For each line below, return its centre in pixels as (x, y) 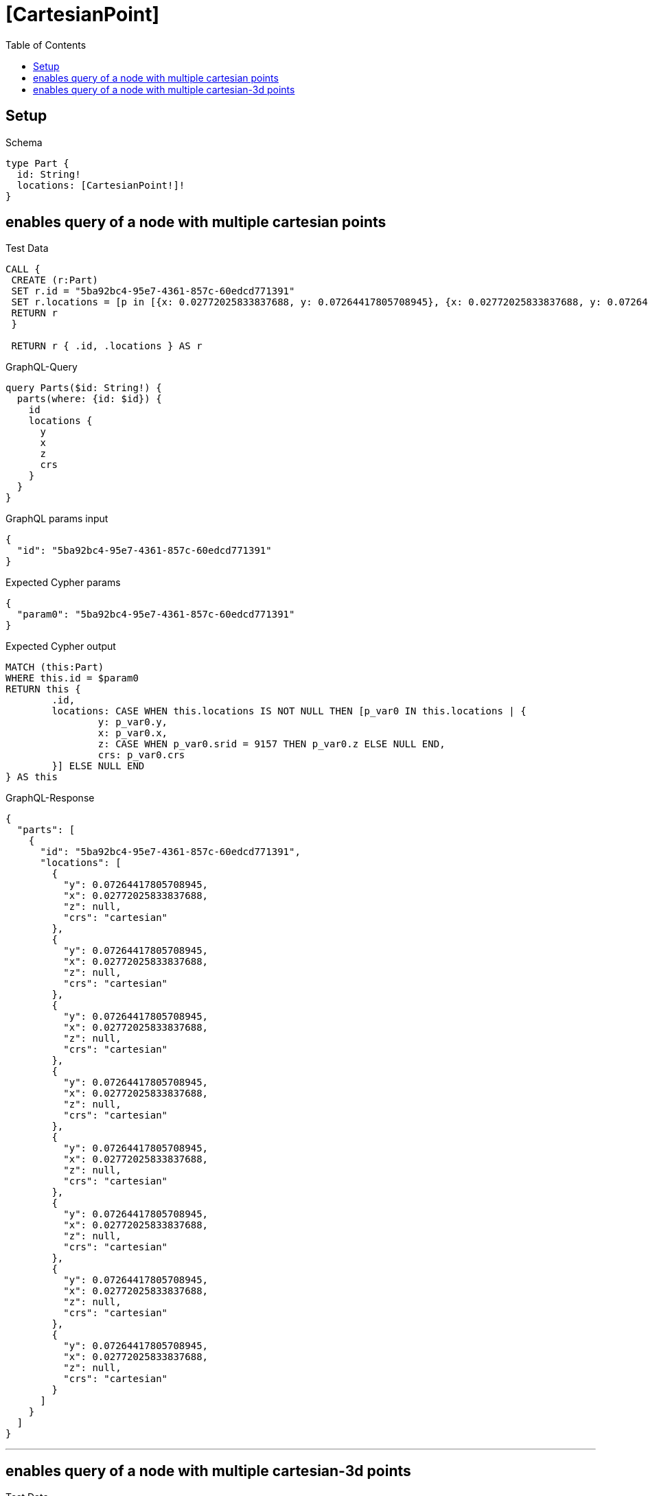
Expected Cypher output (61, 646)
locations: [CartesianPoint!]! (101, 185)
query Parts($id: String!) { (84, 388)
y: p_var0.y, (133, 722)
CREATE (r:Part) (55, 280)
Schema (24, 142)
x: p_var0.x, (133, 733)
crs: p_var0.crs (141, 755)
